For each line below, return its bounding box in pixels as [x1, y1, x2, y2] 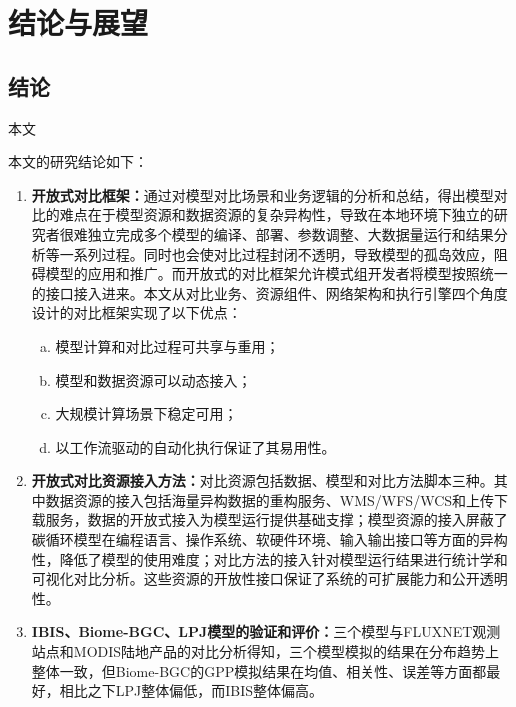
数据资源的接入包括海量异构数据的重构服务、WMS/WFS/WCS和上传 [45, 489, 495, 510]
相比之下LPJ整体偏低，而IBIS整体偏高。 [59, 680, 324, 701]
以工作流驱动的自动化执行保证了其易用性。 [55, 436, 336, 457]
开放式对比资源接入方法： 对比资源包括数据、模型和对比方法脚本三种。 [31, 470, 494, 491]
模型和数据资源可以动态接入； [55, 369, 252, 390]
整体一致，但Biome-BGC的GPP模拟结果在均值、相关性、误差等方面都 [31, 660, 487, 681]
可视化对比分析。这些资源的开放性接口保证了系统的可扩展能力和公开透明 [31, 568, 508, 589]
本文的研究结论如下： [8, 151, 148, 172]
